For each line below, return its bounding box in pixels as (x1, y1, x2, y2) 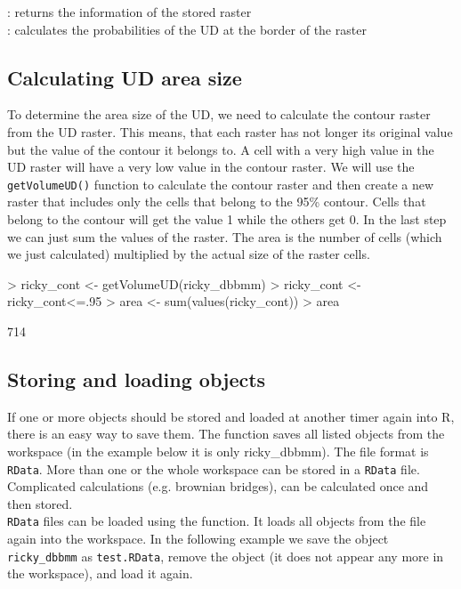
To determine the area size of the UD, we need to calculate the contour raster (7, 105, 431, 124)
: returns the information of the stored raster (7, 3, 252, 20)
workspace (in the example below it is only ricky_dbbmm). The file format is (7, 441, 429, 460)
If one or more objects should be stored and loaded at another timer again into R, (7, 407, 455, 425)
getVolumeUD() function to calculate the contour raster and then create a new (7, 174, 434, 193)
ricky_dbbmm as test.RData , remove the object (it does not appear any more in (7, 546, 444, 565)
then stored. (7, 494, 73, 512)
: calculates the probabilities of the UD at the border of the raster (7, 20, 367, 38)
